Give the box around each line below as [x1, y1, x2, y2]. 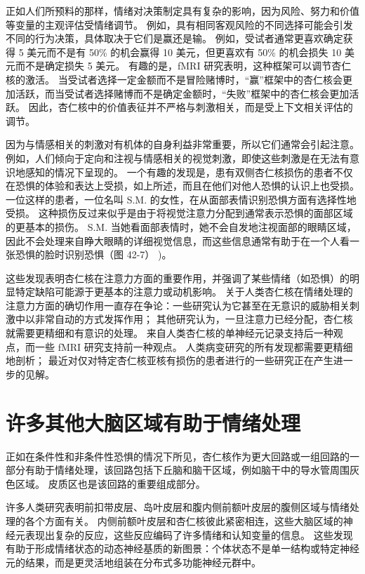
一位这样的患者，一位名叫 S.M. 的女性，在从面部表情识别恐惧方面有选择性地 [6, 192, 357, 206]
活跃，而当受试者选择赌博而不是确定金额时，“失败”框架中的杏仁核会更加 [15, 86, 350, 100]
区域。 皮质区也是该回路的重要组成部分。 [15, 476, 206, 490]
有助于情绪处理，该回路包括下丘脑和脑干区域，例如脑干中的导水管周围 [25, 462, 350, 477]
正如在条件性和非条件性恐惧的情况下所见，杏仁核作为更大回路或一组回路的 [6, 448, 350, 463]
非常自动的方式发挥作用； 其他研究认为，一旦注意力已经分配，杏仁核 [34, 312, 353, 326]
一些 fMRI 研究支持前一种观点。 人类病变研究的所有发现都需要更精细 [34, 339, 353, 354]
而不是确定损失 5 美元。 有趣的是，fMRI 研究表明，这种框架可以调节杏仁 [15, 58, 352, 73]
